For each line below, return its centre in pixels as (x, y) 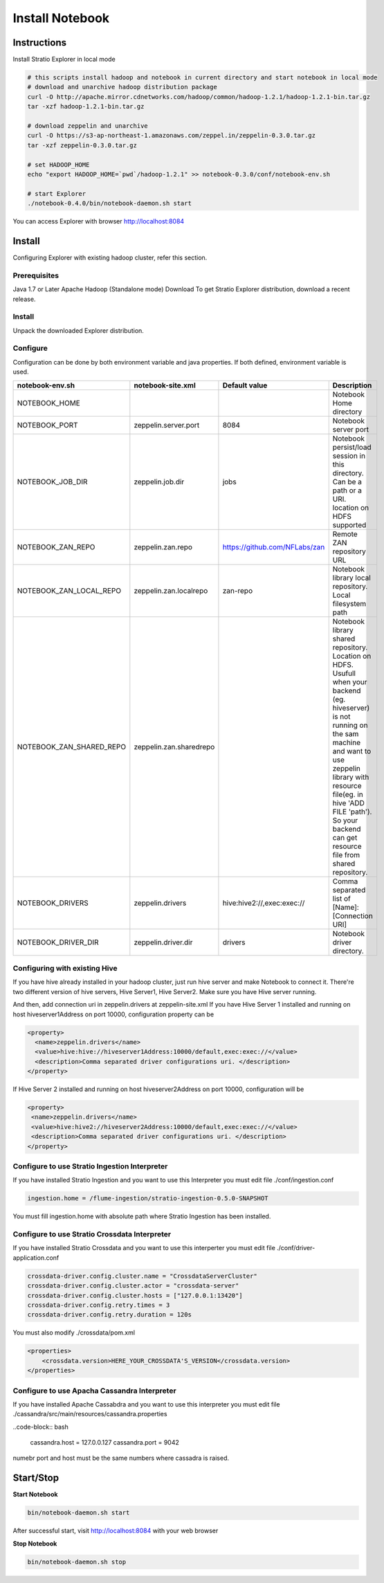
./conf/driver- (296, 1248)
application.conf (36, 1257)
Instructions (40, 43)
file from (346, 854)
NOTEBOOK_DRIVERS (53, 903)
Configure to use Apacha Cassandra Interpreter (94, 1391)
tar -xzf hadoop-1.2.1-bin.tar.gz (86, 107)
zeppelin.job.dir (159, 482)
